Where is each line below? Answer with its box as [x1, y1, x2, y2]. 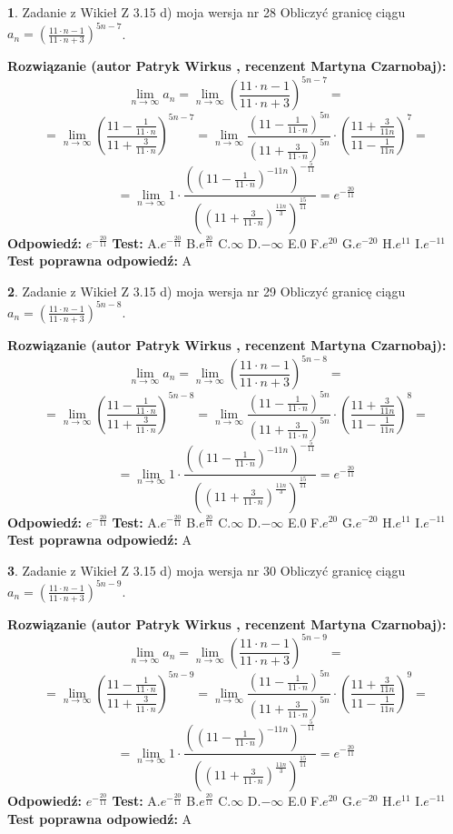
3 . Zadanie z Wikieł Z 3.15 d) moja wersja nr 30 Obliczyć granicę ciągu [7, 560, 406, 579]
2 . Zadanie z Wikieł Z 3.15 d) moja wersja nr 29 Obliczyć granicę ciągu [7, 281, 406, 300]
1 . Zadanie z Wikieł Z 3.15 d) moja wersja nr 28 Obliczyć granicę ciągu [7, 3, 406, 21]
